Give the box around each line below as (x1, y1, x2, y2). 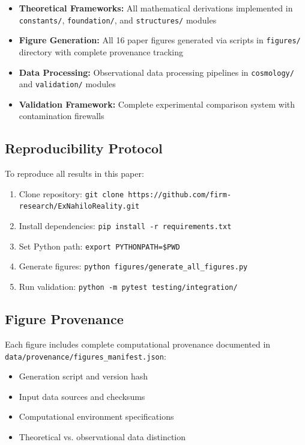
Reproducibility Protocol (5, 139, 163, 158)
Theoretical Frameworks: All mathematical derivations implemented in (19, 2, 293, 14)
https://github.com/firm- (128, 190, 232, 199)
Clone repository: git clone (19, 187, 124, 200)
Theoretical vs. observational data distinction (19, 430, 186, 443)
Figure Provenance (5, 310, 124, 328)
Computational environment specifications (19, 410, 174, 423)
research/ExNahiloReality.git (19, 202, 140, 211)
